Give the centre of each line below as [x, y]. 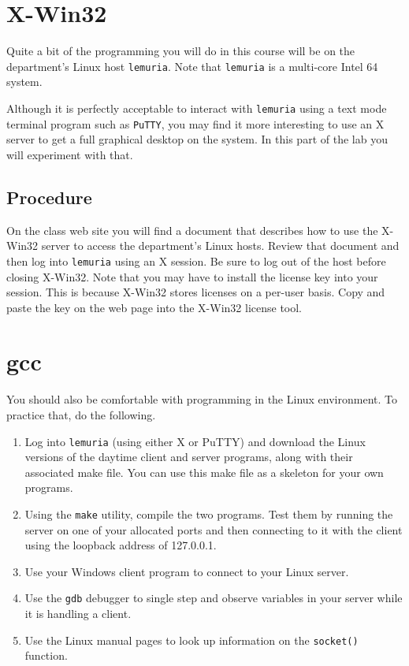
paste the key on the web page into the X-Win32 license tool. [154, 307]
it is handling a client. [78, 614]
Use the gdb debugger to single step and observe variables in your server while [214, 598]
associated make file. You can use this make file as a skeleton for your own [204, 472]
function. [46, 655]
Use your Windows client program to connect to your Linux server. [187, 571]
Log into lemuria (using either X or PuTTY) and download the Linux [195, 441]
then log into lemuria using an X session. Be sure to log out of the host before [196, 260]
